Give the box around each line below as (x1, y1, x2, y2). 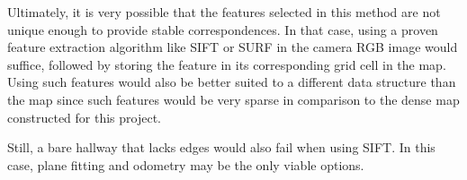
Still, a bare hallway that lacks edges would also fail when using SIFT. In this (7, 138, 436, 157)
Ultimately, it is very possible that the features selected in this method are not (7, 3, 441, 21)
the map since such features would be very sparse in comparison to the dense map (7, 90, 460, 108)
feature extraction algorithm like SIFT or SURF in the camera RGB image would (7, 38, 458, 56)
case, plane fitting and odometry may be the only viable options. (7, 155, 364, 174)
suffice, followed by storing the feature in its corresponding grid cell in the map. (7, 55, 446, 73)
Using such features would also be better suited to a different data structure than (7, 73, 456, 91)
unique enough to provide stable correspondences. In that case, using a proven (7, 20, 438, 39)
